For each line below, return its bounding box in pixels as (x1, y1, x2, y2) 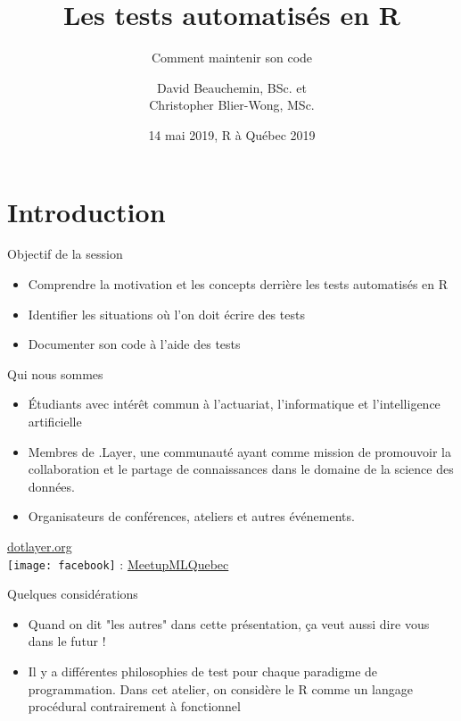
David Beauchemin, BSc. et (157, 78, 307, 96)
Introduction (7, 193, 166, 229)
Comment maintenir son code (151, 48, 313, 67)
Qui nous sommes (7, 364, 103, 383)
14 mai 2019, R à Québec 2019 (148, 125, 316, 144)
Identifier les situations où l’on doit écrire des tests (28, 304, 305, 323)
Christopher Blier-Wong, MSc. (149, 95, 315, 114)
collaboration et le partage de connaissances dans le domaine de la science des (28, 460, 454, 478)
